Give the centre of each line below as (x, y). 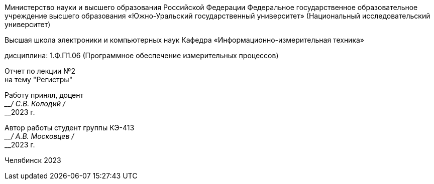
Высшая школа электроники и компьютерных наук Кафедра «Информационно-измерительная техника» (185, 40)
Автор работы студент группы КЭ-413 (70, 128)
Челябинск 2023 (33, 160)
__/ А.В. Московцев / (39, 136)
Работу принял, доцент (44, 95)
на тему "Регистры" (39, 79)
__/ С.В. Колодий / (35, 104)
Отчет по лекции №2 (40, 71)
